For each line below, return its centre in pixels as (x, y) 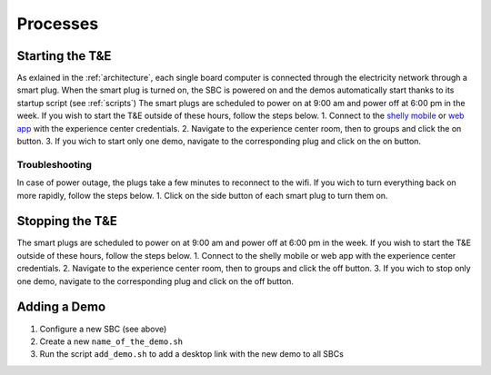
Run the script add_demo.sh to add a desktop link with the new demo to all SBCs (192, 354)
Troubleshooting (55, 164)
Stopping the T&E (67, 221)
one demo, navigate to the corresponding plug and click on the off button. (155, 281)
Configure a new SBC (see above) (103, 329)
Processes (58, 24)
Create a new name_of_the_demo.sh (111, 341)
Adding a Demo (61, 307)
